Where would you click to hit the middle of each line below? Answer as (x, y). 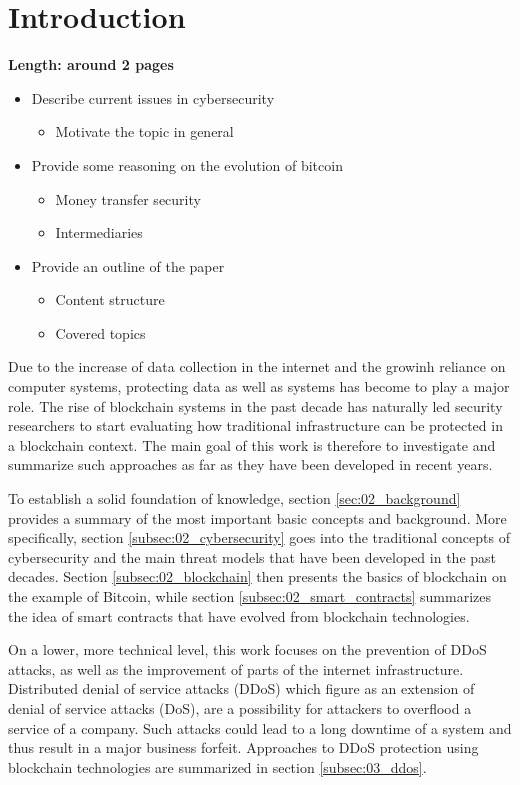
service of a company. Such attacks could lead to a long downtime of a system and (260, 727)
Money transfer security (128, 198)
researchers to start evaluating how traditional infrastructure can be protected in (255, 425)
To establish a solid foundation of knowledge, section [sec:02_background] (234, 498)
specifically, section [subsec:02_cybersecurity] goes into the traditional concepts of (259, 537)
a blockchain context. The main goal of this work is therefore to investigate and (252, 444)
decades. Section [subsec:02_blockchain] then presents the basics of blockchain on (257, 576)
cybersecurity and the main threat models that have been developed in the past (252, 556)
